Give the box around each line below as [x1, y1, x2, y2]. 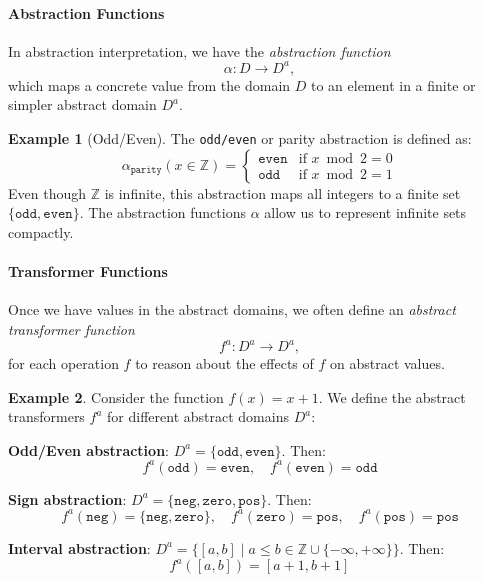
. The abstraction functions [79, 202, 246, 223]
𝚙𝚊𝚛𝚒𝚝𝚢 [130, 165, 162, 176]
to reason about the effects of [135, 353, 314, 373]
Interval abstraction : [8, 537, 151, 558]
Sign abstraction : [8, 488, 127, 509]
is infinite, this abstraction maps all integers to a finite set [104, 182, 461, 203]
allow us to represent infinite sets [264, 202, 467, 223]
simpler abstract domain [8, 94, 157, 115]
